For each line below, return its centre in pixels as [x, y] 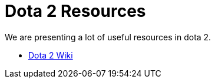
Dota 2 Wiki [51, 55]
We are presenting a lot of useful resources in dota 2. [108, 37]
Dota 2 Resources [75, 11]
